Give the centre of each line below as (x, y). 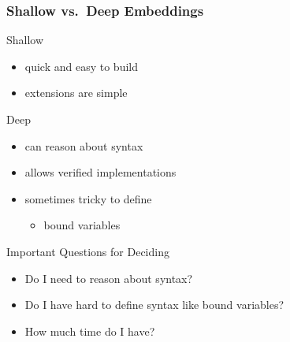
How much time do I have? (90, 331)
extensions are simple (76, 93)
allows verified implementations (100, 172)
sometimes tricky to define (88, 198)
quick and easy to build (82, 66)
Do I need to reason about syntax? (109, 278)
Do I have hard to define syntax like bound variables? (154, 305)
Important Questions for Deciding (88, 251)
